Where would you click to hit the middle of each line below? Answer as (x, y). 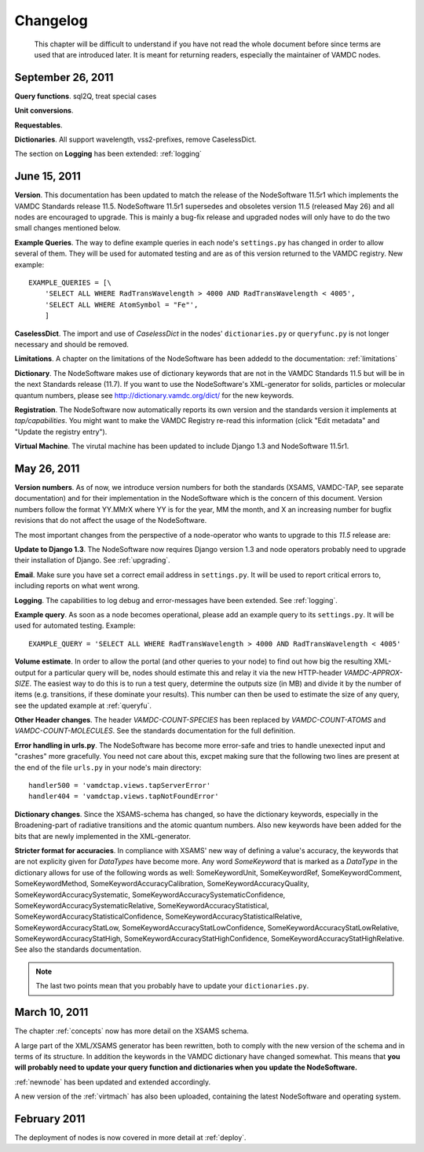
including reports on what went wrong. (77, 586)
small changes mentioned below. (68, 228)
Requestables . (38, 125)
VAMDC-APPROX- (373, 672)
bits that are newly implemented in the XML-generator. (103, 836)
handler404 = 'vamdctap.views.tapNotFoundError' (124, 797)
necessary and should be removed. (72, 344)
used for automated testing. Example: (75, 626)
